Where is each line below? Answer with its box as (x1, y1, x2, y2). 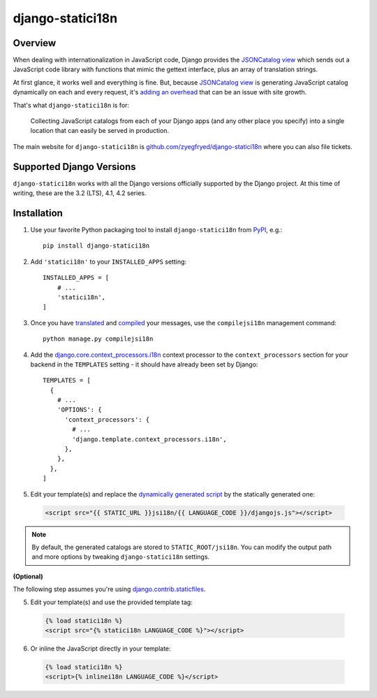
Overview (13, 37, 57, 49)
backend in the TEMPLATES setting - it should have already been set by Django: (30, 360, 258, 369)
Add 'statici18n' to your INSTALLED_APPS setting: (30, 257, 187, 266)
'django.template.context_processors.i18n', (72, 435, 227, 443)
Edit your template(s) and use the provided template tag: (30, 598, 193, 606)
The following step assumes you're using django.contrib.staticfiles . (13, 585, 206, 594)
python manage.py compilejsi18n (43, 335, 154, 343)
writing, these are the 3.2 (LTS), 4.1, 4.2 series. (13, 189, 147, 197)
